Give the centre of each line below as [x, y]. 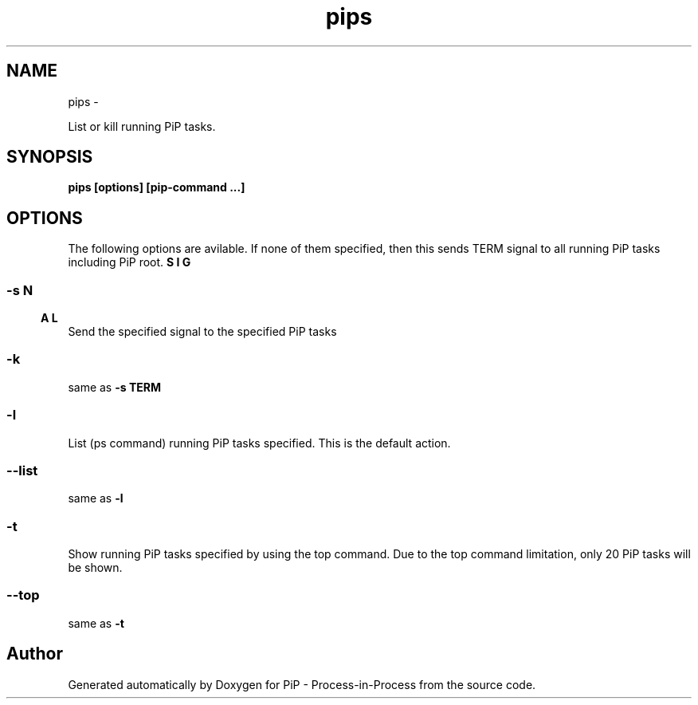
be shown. [95, 568]
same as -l [96, 498]
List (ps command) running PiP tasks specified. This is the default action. [259, 443]
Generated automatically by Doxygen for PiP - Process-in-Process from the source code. [302, 684]
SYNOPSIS [50, 157]
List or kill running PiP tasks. [142, 126]
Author [35, 654]
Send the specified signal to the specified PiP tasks [202, 332]
